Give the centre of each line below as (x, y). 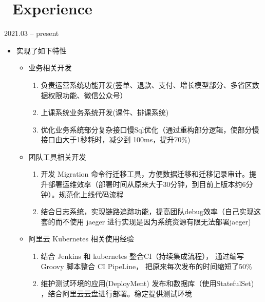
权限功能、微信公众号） (88, 95)
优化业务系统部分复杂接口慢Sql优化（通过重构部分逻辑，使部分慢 (150, 129)
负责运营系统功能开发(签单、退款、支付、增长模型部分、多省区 (146, 84)
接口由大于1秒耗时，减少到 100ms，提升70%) (116, 139)
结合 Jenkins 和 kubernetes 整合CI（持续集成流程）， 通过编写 (142, 256)
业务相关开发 (50, 68)
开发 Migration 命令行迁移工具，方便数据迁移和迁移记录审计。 (145, 174)
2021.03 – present (32, 33)
